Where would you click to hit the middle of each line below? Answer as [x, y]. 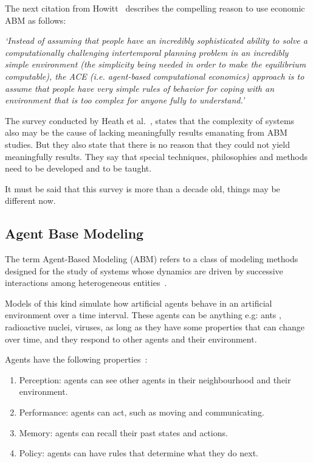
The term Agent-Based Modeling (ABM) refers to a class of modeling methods [152, 259]
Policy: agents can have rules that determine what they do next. [139, 453]
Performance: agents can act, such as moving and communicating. [142, 412]
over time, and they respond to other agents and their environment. [131, 339]
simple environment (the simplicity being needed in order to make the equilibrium [156, 64]
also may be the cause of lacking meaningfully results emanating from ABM [146, 132]
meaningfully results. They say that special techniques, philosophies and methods [156, 156]
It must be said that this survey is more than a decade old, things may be [143, 188]
